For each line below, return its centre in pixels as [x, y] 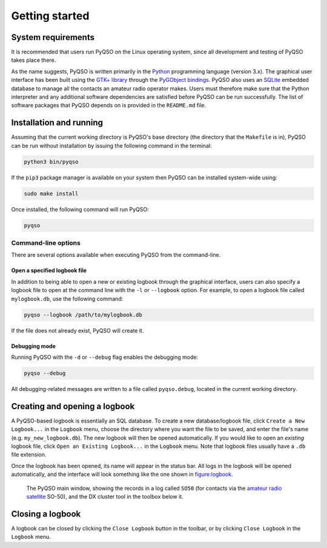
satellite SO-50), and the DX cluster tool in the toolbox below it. [105, 496]
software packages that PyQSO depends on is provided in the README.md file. [109, 105]
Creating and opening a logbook [73, 406]
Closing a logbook [46, 514]
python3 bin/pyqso [51, 162]
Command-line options [46, 242]
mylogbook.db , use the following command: [67, 299]
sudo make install [51, 193]
